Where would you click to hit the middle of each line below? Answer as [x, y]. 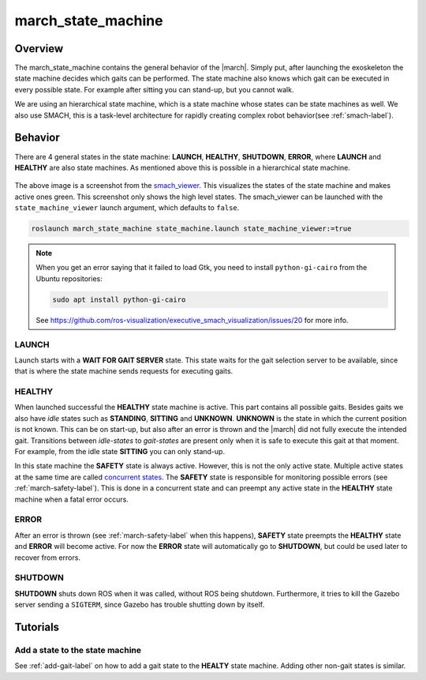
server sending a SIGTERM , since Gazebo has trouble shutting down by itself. [140, 605]
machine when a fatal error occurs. [72, 499]
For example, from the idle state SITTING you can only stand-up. [120, 452]
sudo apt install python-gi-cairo [119, 299]
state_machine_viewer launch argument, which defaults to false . [127, 208]
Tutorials [37, 627]
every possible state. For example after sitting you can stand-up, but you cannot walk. [154, 89]
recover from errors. [47, 558]
